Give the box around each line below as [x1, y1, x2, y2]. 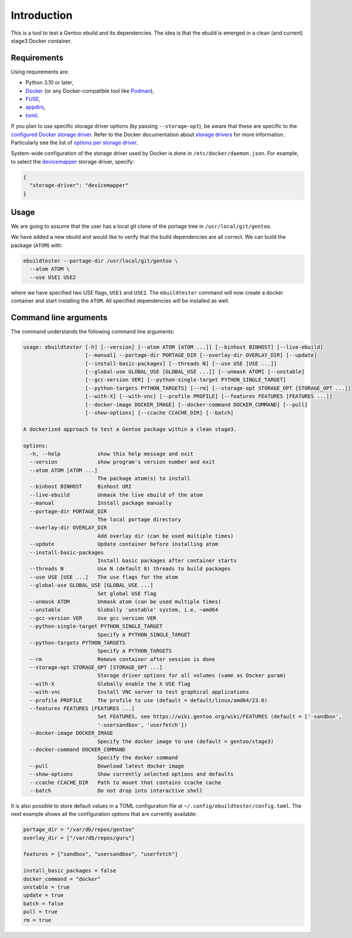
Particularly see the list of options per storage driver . [11, 139, 138, 146]
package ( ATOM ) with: [11, 241, 63, 249]
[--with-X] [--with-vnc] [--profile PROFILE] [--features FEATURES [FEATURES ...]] [85, 393, 333, 400]
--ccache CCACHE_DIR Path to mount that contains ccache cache [29, 779, 222, 786]
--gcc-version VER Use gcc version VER [29, 615, 157, 622]
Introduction [11, 9, 73, 22]
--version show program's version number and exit [29, 458, 215, 465]
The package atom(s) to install [97, 475, 191, 482]
